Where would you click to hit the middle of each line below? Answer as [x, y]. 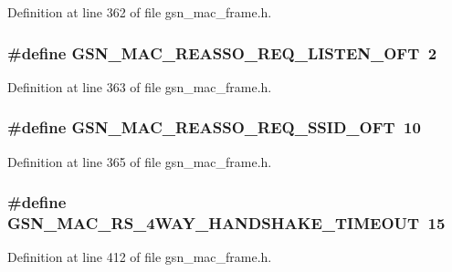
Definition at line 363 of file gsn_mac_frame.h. [140, 86]
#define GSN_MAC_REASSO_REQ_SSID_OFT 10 [214, 127]
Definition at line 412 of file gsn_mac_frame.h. [140, 257]
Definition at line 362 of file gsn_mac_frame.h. [140, 12]
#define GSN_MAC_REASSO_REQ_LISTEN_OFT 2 [222, 52]
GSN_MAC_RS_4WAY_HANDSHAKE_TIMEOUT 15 [226, 223]
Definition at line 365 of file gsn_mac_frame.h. [140, 161]
